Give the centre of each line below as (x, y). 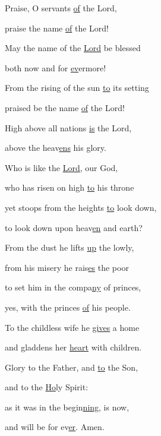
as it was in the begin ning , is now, (67, 407)
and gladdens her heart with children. (73, 347)
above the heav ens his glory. (56, 148)
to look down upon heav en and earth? (74, 227)
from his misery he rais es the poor (67, 267)
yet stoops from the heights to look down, (81, 207)
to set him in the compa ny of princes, (73, 287)
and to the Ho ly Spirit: (47, 387)
